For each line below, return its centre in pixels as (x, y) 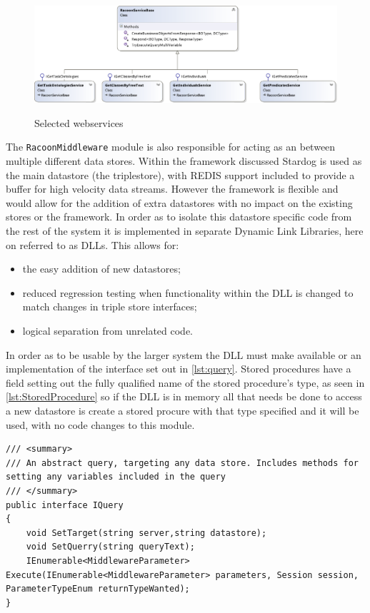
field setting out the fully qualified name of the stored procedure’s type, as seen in (185, 382)
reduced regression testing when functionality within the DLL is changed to (188, 292)
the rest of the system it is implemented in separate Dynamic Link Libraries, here (185, 231)
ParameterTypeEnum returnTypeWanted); (98, 589)
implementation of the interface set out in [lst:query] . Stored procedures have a (179, 369)
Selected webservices (79, 122)
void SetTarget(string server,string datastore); (146, 533)
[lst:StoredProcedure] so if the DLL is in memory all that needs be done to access (184, 396)
